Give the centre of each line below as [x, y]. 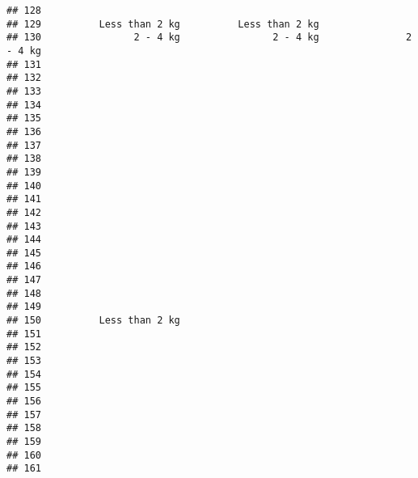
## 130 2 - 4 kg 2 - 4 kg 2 [209, 38]
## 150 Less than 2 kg [93, 321]
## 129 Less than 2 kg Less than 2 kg [163, 24]
